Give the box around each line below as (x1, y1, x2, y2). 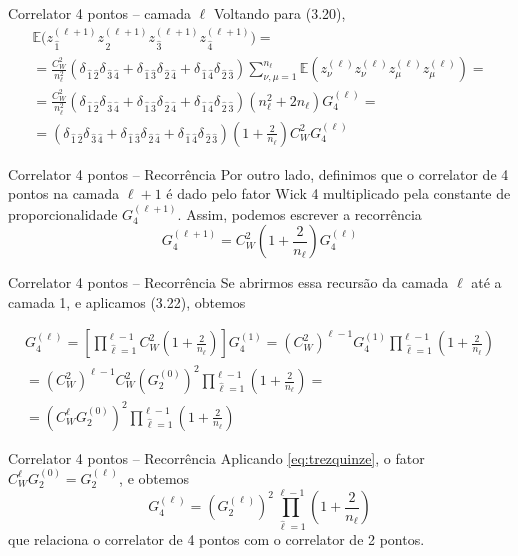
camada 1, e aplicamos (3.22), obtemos (8, 291, 246, 312)
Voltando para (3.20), (213, 3, 346, 23)
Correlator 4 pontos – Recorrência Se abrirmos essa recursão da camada (8, 272, 449, 293)
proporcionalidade (8, 203, 118, 224)
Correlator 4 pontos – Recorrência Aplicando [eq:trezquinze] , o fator (8, 447, 425, 468)
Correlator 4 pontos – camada (8, 3, 191, 23)
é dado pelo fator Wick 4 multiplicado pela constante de (166, 183, 511, 204)
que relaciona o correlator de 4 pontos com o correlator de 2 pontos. (8, 529, 425, 550)
